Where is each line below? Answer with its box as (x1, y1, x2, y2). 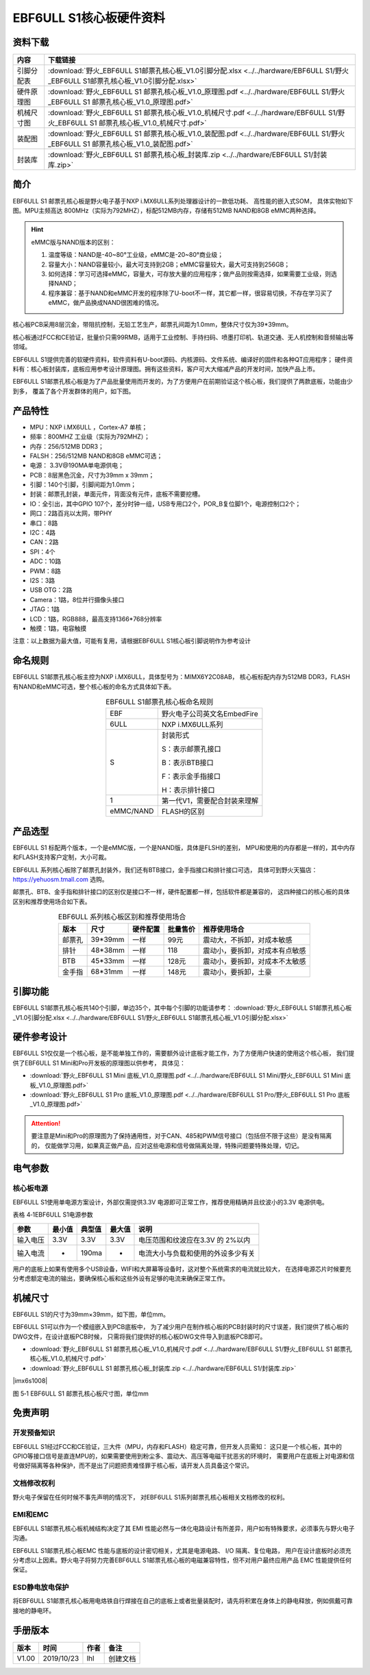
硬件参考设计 (12, 1031, 67, 1043)
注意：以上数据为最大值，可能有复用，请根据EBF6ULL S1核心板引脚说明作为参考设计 (12, 637, 251, 645)
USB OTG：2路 (29, 586, 73, 594)
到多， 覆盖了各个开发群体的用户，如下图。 (12, 387, 135, 395)
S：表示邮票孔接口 (161, 744, 221, 754)
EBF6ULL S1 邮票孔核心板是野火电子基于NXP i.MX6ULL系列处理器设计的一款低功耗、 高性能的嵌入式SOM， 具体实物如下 (12, 197, 354, 205)
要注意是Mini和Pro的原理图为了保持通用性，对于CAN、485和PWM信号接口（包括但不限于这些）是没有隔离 (31, 1132, 332, 1140)
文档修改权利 (12, 1478, 56, 1488)
